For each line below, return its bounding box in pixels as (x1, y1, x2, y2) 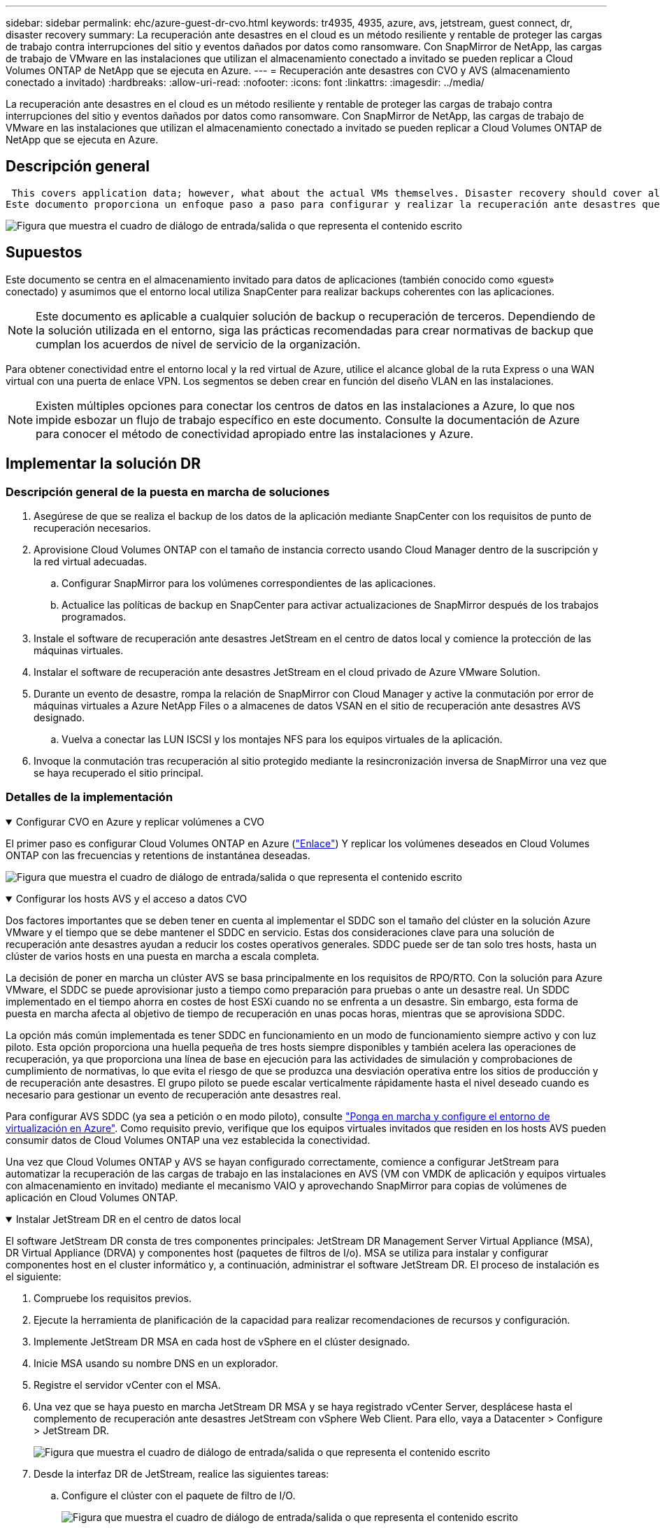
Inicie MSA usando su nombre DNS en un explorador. (34, 1357, 278, 1369)
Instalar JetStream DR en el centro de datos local (15, 1212, 241, 1225)
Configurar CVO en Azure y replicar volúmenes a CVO (15, 815, 265, 828)
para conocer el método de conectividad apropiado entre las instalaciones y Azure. (36, 426, 474, 441)
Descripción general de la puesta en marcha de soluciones (6, 484, 330, 499)
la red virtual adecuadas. (34, 555, 148, 567)
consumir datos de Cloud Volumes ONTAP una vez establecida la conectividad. (6, 1133, 371, 1146)
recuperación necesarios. (34, 521, 151, 534)
